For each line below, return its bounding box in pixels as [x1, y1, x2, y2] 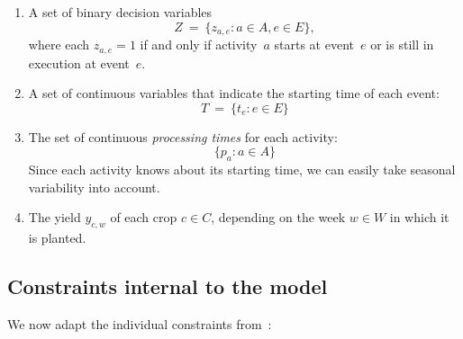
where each [28, 35, 90, 54]
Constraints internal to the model [7, 272, 328, 300]
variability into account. [28, 177, 160, 196]
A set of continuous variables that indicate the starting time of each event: [28, 84, 440, 103]
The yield [28, 208, 81, 227]
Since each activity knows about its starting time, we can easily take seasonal [28, 160, 456, 179]
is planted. [28, 228, 86, 247]
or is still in [370, 35, 434, 54]
